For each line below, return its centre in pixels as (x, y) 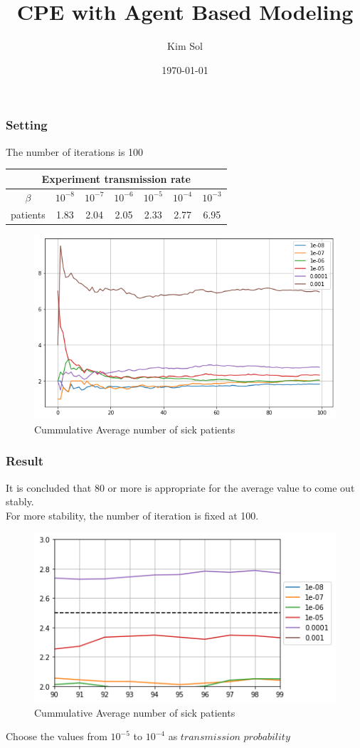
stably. (20, 501)
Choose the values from (57, 736)
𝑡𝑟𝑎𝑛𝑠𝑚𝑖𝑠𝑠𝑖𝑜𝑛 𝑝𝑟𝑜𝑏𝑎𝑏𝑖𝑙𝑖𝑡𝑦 (235, 738)
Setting (27, 125)
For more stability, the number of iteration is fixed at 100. (132, 515)
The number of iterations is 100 (75, 151)
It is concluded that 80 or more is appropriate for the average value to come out (180, 487)
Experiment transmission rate (116, 178)
